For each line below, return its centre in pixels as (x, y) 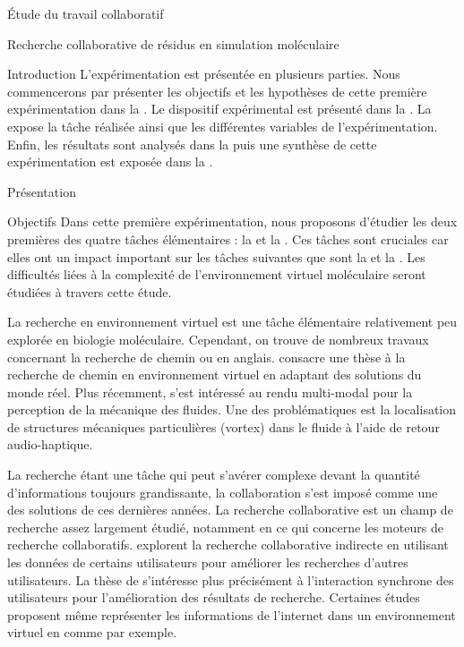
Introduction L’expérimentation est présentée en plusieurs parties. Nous (204, 74)
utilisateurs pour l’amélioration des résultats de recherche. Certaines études (214, 597)
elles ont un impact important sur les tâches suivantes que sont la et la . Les (216, 256)
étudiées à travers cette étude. (90, 291)
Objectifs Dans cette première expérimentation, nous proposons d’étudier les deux (232, 221)
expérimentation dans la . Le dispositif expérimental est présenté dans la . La (219, 109)
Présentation (42, 191)
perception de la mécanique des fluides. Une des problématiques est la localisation (232, 409)
